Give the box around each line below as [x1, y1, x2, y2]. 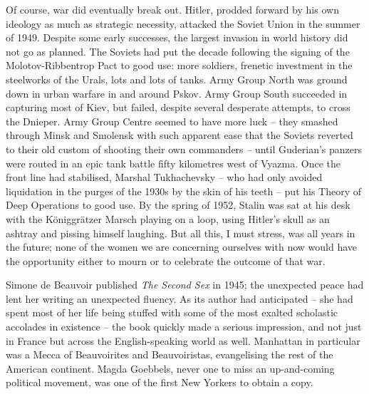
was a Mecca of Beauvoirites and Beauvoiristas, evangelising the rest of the [6, 347, 333, 362]
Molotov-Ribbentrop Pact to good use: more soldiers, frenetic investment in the [6, 58, 353, 73]
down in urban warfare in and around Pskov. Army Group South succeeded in [6, 85, 348, 100]
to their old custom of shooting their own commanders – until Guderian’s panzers [6, 141, 363, 156]
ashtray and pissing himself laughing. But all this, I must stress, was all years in [6, 225, 355, 240]
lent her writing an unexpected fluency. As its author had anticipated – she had [6, 291, 353, 306]
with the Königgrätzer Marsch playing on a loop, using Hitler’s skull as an [6, 211, 330, 226]
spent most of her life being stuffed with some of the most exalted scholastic [6, 305, 338, 320]
